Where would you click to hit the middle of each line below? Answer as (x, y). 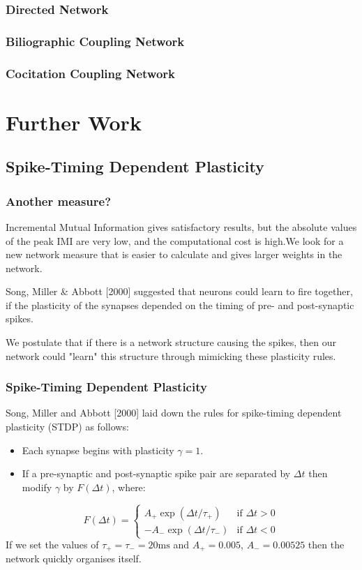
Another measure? (59, 201)
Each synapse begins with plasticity (98, 450)
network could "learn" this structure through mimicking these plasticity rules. (171, 355)
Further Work (74, 122)
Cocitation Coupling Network (90, 73)
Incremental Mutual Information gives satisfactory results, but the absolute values (181, 226)
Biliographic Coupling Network (95, 41)
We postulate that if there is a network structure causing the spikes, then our (171, 342)
